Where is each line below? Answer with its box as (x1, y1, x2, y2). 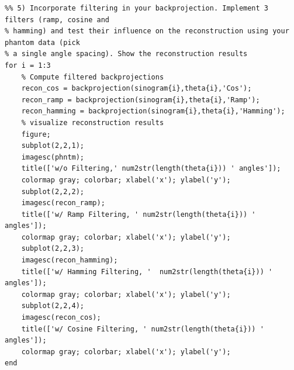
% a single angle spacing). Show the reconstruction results (5, 50, 248, 58)
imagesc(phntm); (21, 153, 85, 161)
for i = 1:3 (5, 61, 51, 70)
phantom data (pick (5, 38, 80, 47)
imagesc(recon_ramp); (21, 199, 105, 208)
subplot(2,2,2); (21, 187, 85, 196)
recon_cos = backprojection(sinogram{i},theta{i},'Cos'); (21, 84, 252, 93)
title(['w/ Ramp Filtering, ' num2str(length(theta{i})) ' (21, 210, 256, 219)
